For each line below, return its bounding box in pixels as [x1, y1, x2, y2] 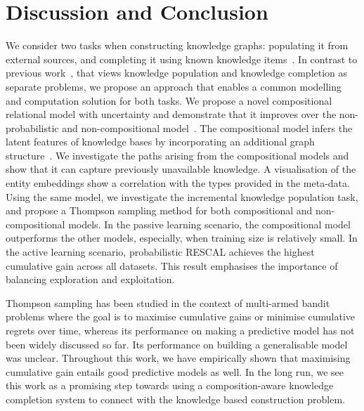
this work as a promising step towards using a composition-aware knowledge [6, 378, 334, 393]
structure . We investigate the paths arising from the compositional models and [6, 148, 349, 162]
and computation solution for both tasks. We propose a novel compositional [6, 93, 332, 107]
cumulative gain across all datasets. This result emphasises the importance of [6, 258, 338, 273]
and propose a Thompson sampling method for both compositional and [6, 203, 313, 218]
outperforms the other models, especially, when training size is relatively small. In [6, 230, 358, 245]
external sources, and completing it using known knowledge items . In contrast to [6, 51, 358, 66]
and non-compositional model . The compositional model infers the [62, 120, 353, 135]
